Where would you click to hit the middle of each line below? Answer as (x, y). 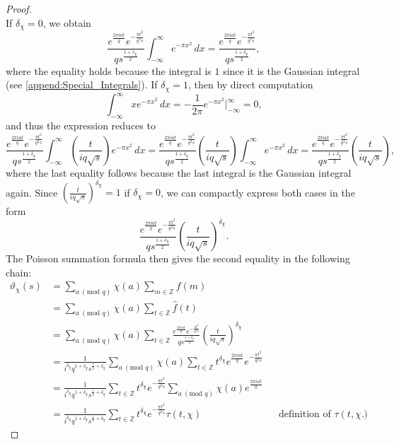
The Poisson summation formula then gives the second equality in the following (178, 258)
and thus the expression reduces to (81, 125)
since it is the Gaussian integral (291, 70)
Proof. (19, 8)
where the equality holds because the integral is (109, 70)
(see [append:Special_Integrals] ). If (82, 84)
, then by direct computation (250, 84)
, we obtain (67, 22)
